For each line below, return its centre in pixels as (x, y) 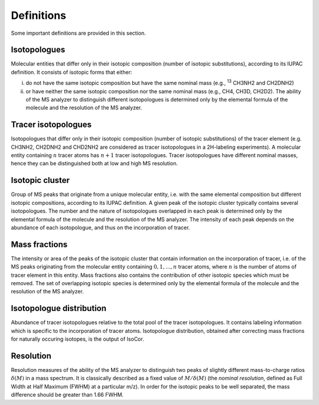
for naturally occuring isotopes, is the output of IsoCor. (77, 339)
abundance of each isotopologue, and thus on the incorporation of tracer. (100, 227)
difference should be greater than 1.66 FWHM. (67, 395)
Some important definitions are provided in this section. (78, 33)
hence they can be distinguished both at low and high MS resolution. (95, 164)
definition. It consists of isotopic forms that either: (71, 72)
